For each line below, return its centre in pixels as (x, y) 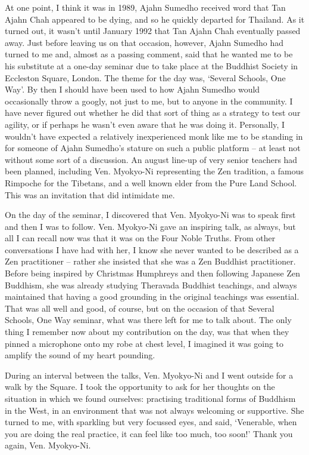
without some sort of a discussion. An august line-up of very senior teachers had (151, 159)
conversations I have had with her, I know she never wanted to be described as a (152, 249)
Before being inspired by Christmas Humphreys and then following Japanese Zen (153, 273)
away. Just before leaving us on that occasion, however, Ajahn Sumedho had (144, 42)
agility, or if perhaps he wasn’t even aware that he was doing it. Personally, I (145, 124)
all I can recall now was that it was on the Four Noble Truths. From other (140, 238)
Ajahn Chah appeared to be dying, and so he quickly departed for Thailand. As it (155, 19)
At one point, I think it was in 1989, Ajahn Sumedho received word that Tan (145, 7)
